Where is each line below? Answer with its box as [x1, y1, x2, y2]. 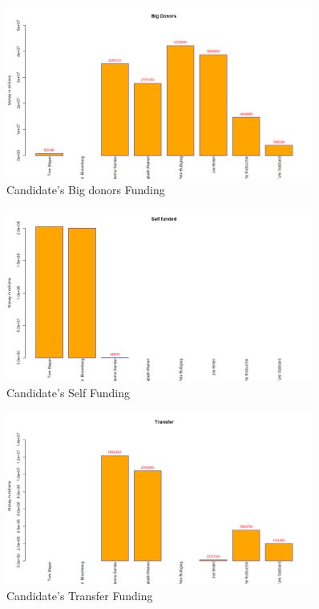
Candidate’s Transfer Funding [6, 587, 153, 603]
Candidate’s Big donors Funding [6, 181, 165, 198]
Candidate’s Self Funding [6, 384, 130, 401]
